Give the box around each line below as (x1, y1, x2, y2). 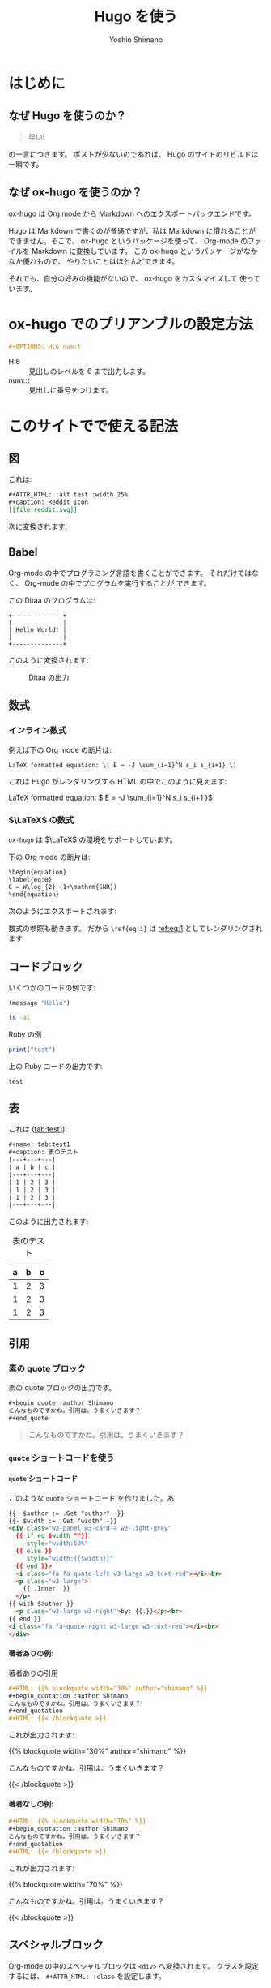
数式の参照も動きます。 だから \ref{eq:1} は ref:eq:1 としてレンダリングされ (8, 924, 263, 934)
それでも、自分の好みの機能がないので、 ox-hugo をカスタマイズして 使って (8, 273, 261, 283)
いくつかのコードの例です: (8, 982, 96, 992)
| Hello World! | (8, 625, 67, 633)
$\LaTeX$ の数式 (8, 814, 74, 826)
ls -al (8, 1013, 31, 1022)
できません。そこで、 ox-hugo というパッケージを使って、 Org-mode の (8, 236, 248, 246)
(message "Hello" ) (8, 998, 70, 1007)
